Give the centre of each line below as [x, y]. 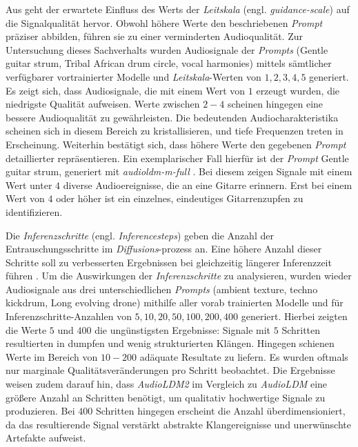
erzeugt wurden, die [298, 90]
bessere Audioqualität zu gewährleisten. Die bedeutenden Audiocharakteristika [172, 117]
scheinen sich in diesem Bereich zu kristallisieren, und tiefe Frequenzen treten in [175, 131]
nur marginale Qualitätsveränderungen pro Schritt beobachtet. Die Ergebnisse [170, 370]
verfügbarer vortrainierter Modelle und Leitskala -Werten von [133, 76]
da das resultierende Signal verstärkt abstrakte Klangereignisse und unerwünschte [178, 424]
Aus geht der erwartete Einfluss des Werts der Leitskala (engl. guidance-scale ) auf [178, 9]
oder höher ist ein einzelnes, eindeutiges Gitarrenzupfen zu [180, 198]
